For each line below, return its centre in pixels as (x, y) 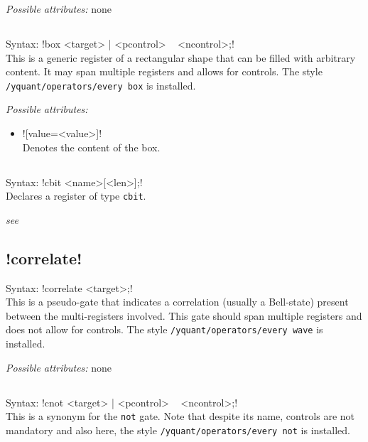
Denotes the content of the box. (91, 147)
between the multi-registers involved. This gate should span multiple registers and (184, 315)
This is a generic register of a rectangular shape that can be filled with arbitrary (181, 57)
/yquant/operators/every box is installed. (101, 85)
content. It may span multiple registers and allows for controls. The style (164, 71)
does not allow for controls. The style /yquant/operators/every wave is (164, 329)
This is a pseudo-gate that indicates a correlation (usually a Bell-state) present (177, 302)
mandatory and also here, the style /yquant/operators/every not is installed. (178, 430)
